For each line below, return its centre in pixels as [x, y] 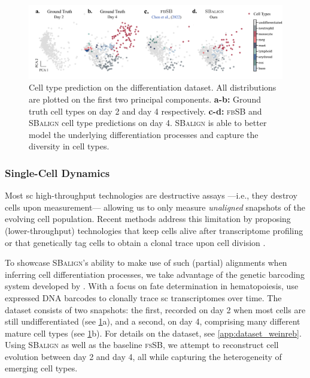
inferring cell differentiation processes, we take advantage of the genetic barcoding [155, 274]
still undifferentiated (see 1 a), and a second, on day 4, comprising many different [153, 321]
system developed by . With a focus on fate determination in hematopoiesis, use [152, 286]
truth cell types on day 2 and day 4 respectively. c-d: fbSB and [145, 111]
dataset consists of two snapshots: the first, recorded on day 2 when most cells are [155, 309]
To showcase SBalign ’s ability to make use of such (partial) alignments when [146, 262]
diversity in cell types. [69, 146]
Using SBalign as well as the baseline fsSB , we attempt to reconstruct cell [142, 345]
